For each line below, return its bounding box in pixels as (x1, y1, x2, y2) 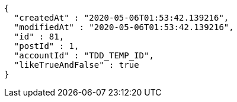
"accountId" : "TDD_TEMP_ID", (14, 51, 154, 60)
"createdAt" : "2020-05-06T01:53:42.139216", (14, 13, 229, 22)
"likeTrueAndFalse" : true (14, 60, 139, 70)
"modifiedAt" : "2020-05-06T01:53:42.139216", (14, 22, 234, 32)
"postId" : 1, (14, 41, 79, 51)
